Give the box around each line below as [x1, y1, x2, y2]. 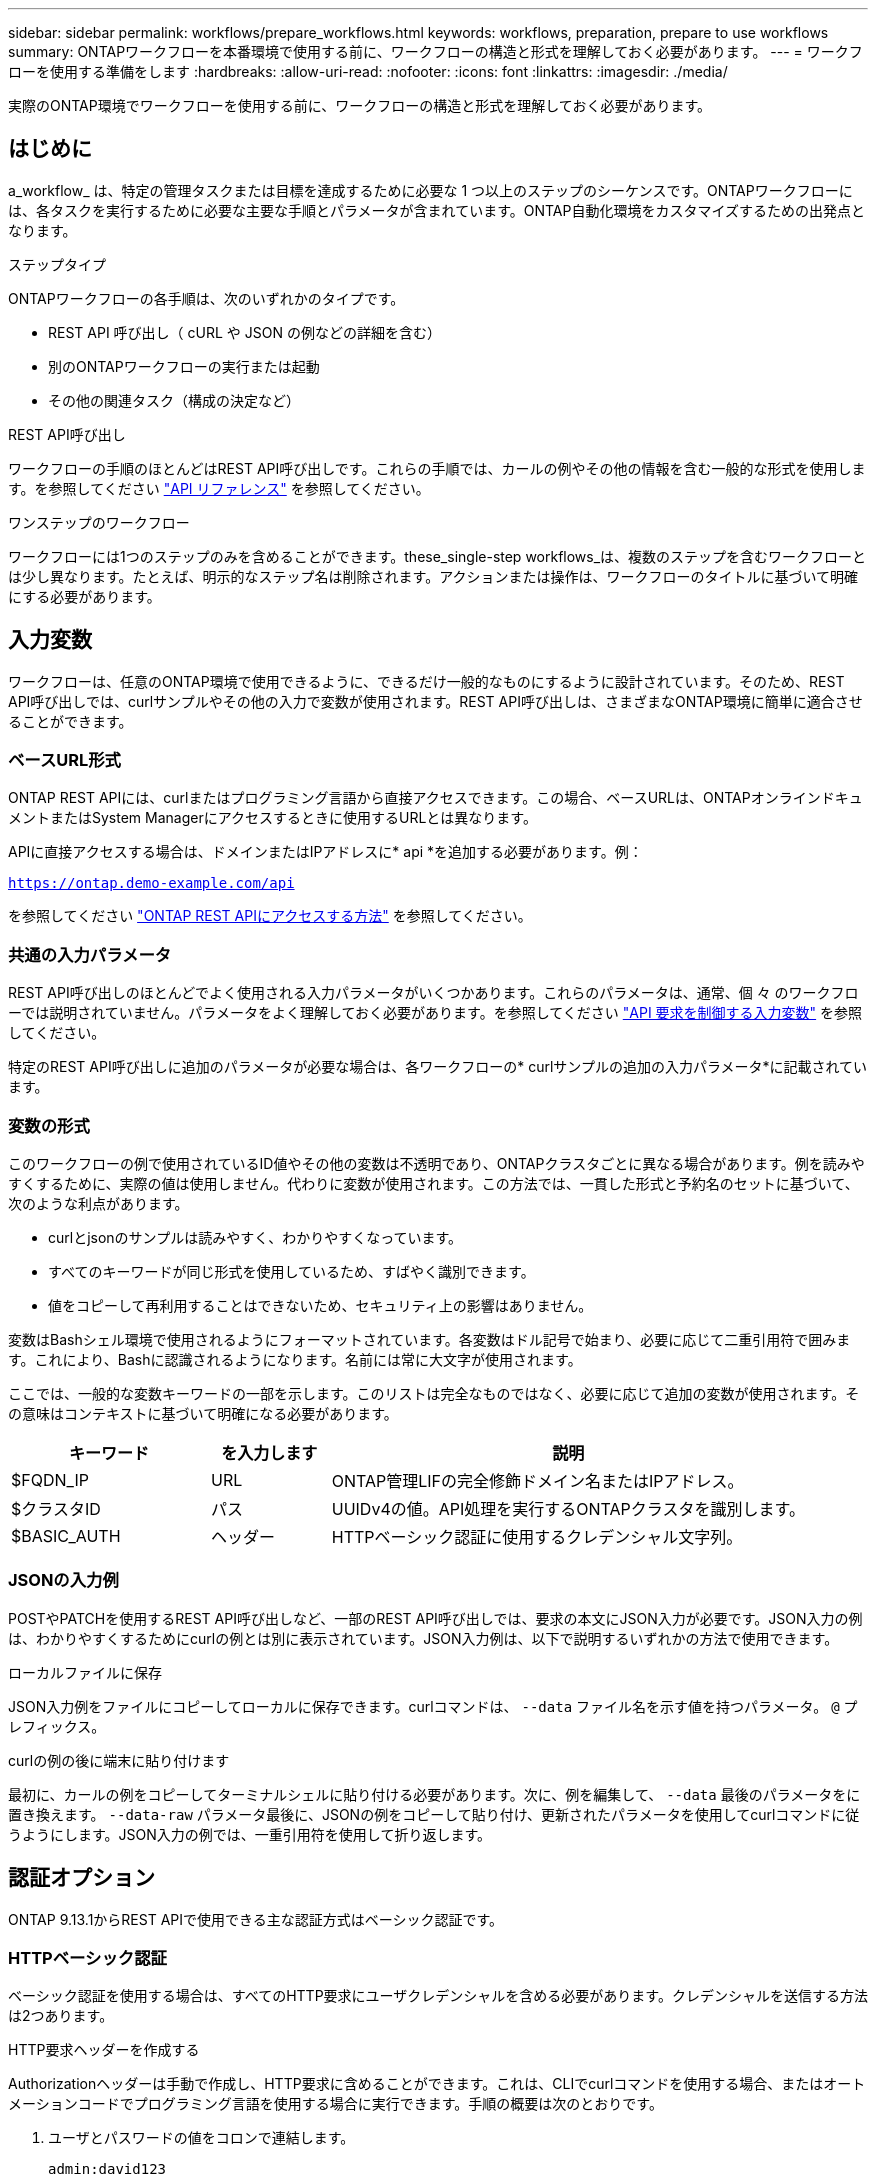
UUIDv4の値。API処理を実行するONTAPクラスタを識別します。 [331, 1498, 805, 1519]
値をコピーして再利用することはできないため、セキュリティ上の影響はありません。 [48, 1296, 593, 1314]
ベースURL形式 [8, 750, 121, 771]
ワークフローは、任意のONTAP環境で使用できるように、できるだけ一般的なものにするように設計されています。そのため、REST [8, 672, 845, 690]
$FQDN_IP [11, 1469, 89, 1490]
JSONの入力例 [8, 1570, 119, 1591]
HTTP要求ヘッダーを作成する [8, 2041, 200, 2059]
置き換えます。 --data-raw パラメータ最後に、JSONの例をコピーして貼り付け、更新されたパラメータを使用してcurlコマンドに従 [8, 1805, 860, 1823]
